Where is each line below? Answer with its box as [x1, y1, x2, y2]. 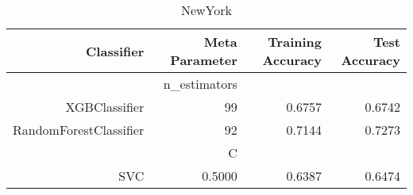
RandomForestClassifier [13, 120, 145, 139]
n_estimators [163, 75, 237, 93]
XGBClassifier [65, 97, 145, 116]
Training [268, 32, 322, 51]
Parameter [170, 51, 237, 69]
